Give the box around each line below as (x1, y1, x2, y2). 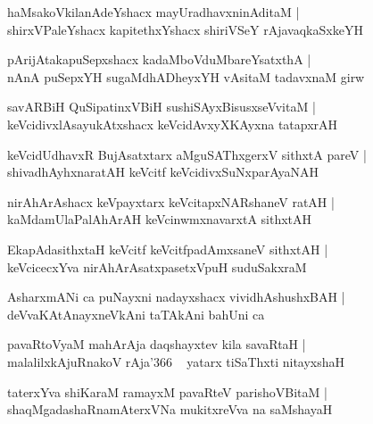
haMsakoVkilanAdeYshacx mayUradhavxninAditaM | (7, 3, 300, 21)
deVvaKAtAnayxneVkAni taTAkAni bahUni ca (7, 304, 265, 323)
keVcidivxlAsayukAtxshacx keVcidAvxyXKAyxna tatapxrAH (7, 114, 338, 133)
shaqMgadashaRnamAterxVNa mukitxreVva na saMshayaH (7, 400, 333, 419)
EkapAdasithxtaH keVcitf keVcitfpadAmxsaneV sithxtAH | (7, 239, 328, 258)
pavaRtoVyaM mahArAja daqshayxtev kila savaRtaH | (7, 335, 306, 353)
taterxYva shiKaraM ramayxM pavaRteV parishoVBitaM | (7, 382, 327, 401)
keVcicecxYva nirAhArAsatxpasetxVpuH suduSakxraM (7, 257, 307, 276)
